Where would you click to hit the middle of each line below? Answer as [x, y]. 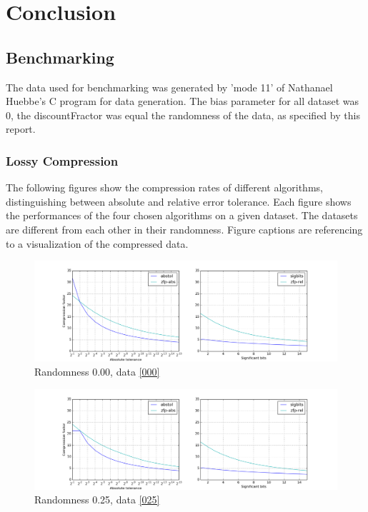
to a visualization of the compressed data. [97, 243]
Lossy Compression [62, 160]
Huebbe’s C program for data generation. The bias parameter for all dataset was [183, 101]
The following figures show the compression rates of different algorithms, [164, 187]
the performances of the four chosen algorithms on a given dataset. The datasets [182, 215]
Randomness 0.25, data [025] [97, 500]
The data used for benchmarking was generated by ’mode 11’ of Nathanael [169, 87]
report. [21, 129]
